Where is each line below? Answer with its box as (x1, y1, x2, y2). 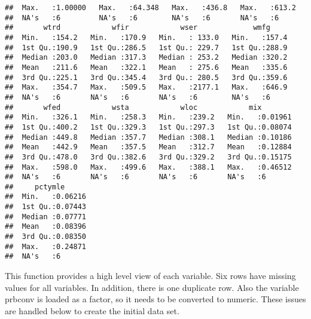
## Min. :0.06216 (5, 192, 87, 201)
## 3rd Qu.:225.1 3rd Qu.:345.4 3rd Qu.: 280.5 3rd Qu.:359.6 (5, 73, 288, 82)
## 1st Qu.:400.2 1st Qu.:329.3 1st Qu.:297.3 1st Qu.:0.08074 (5, 122, 292, 131)
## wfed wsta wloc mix (5, 103, 262, 112)
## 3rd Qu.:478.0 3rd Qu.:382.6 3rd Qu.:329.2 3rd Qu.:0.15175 (5, 152, 292, 161)
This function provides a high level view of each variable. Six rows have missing (5, 269, 296, 282)
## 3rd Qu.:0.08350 (5, 232, 87, 241)
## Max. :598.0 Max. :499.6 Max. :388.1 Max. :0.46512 (5, 162, 292, 171)
